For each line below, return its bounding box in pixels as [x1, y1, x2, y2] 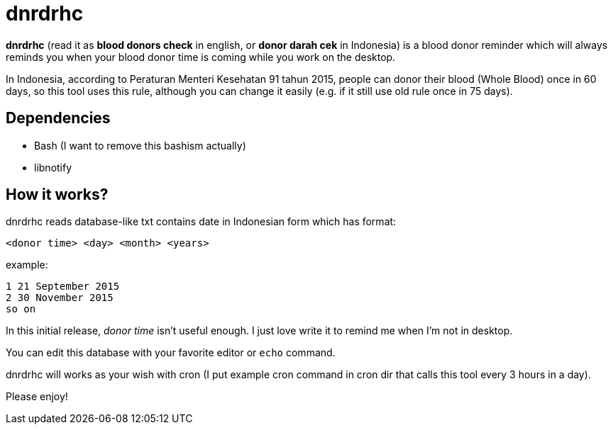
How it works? [6, 186, 109, 204]
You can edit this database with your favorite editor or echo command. [6, 346, 336, 359]
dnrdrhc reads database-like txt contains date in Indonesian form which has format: [6, 215, 397, 228]
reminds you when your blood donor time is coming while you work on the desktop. [6, 50, 396, 63]
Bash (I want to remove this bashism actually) [34, 139, 246, 152]
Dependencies [6, 109, 111, 128]
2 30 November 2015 [6, 292, 114, 304]
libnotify [34, 161, 72, 174]
